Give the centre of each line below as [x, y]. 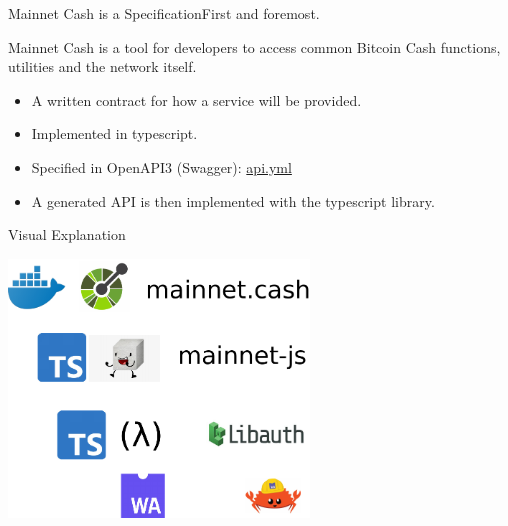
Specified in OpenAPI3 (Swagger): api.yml [161, 166]
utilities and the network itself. [102, 66]
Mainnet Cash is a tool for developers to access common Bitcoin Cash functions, [254, 46]
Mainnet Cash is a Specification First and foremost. [164, 13]
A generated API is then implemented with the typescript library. [233, 200]
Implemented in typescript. [114, 133]
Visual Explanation [67, 234]
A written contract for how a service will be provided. [196, 99]
